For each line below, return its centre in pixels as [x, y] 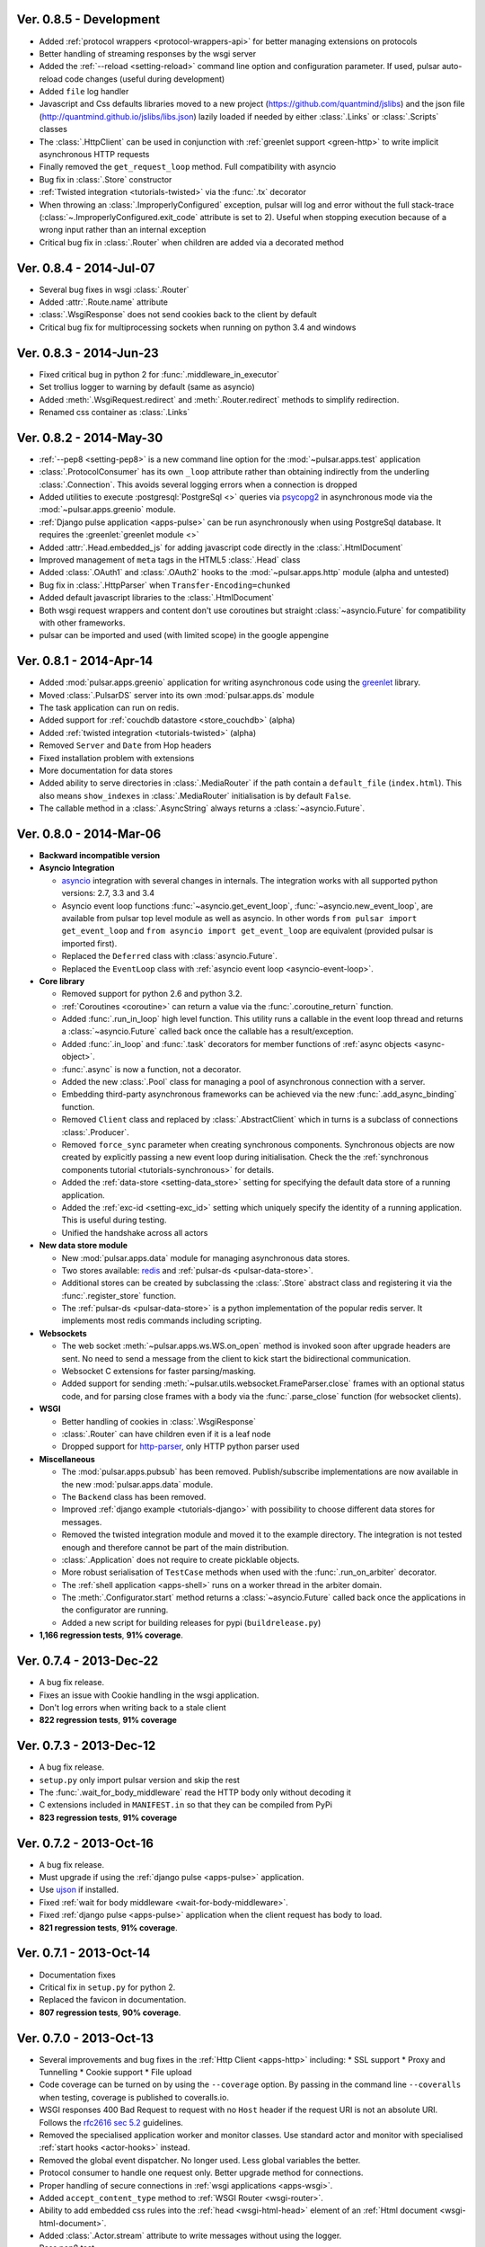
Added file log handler [84, 92]
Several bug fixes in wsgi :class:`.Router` [114, 289]
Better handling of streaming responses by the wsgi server [148, 53]
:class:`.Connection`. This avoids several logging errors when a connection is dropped [198, 484]
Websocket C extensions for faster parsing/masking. [159, 1372]
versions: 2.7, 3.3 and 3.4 [108, 893]
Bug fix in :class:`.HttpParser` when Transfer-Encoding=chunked [165, 585]
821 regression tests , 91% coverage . [109, 1927]
